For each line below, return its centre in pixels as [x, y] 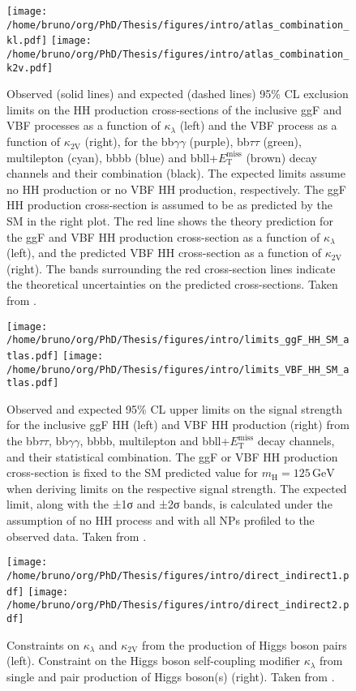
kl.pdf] [27, 41]
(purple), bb [219, 142]
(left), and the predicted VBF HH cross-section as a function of [164, 253]
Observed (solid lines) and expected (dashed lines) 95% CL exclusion [178, 94]
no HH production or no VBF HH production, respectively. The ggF [176, 189]
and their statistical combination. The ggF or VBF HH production [172, 456]
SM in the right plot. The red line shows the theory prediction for [170, 221]
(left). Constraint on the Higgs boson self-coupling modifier [154, 661]
